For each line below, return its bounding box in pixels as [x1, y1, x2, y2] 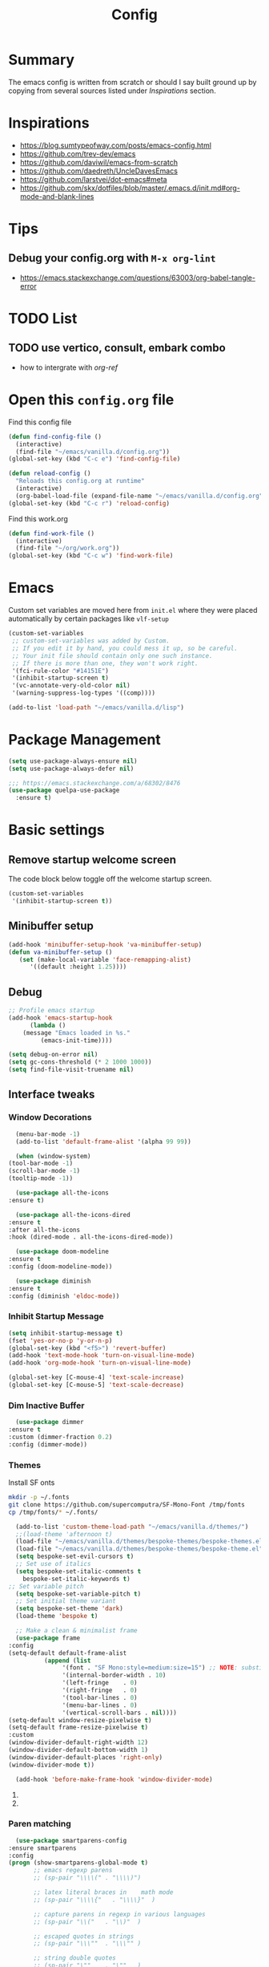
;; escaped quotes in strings [33, 1932, 134, 1941]
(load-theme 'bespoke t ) [15, 1612, 98, 1620]
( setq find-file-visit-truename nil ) [8, 1065, 134, 1074]
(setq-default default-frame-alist [8, 1649, 127, 1657]
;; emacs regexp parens [33, 1867, 113, 1875]
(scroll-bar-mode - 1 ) [8, 1167, 81, 1175]
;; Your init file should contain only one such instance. [11, 651, 214, 659]
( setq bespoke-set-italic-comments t [15, 1567, 142, 1576]
